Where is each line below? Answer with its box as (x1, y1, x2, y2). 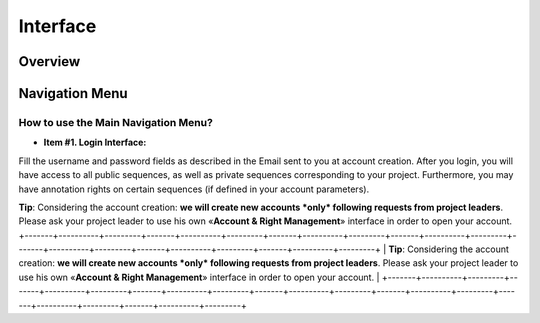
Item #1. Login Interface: (43, 136, 147, 149)
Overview (18, 53, 81, 70)
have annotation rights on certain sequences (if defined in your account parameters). (18, 183, 370, 195)
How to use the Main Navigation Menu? (18, 115, 214, 129)
